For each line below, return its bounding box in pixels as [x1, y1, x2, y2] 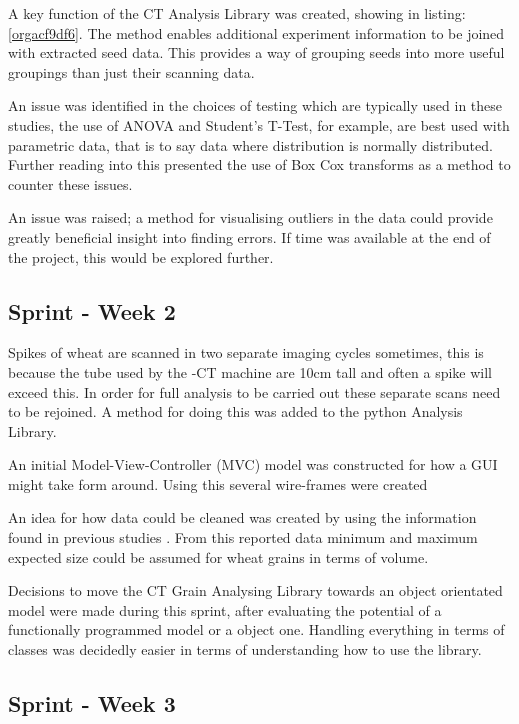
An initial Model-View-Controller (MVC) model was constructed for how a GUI [8, 454, 498, 475]
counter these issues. [8, 173, 133, 194]
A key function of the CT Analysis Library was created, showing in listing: [8, 3, 466, 23]
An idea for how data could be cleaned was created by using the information [8, 507, 477, 528]
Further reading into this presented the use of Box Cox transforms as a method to [8, 154, 511, 175]
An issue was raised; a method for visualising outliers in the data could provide [8, 207, 493, 228]
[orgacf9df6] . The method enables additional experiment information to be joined [8, 22, 505, 43]
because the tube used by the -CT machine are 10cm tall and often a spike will [8, 361, 492, 382]
